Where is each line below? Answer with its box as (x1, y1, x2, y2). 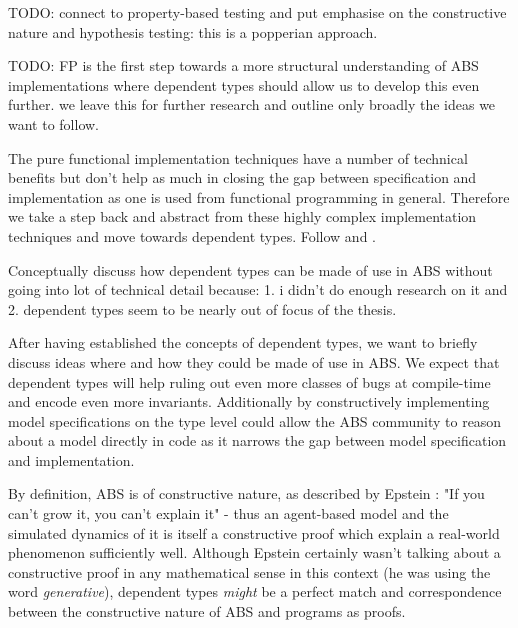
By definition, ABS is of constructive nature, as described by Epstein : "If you (8, 483, 485, 504)
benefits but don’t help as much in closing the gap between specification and (8, 167, 477, 188)
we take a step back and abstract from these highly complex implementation (8, 206, 477, 227)
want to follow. (8, 113, 99, 134)
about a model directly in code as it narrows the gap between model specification (8, 430, 507, 451)
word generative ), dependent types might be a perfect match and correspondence (8, 581, 502, 602)
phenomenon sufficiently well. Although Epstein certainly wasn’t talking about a (8, 542, 501, 563)
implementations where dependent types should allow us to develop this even (8, 74, 480, 95)
